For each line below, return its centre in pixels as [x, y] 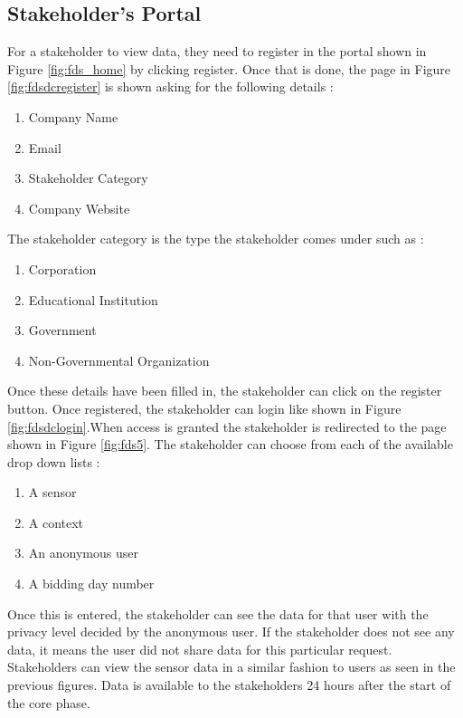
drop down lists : [54, 461]
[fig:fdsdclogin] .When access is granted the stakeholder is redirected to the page [227, 426]
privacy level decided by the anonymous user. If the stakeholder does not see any [231, 632]
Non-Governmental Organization [119, 360]
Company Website [79, 208]
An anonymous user [83, 553]
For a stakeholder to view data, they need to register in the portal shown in [217, 51]
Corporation [62, 268]
